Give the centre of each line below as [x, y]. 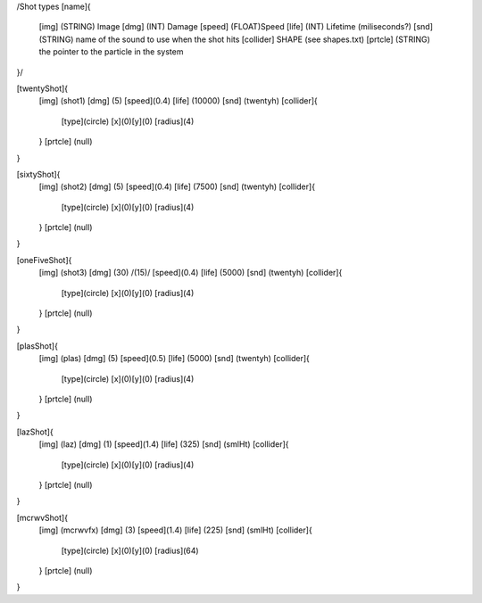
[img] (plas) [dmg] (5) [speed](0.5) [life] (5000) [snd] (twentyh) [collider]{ [174, 359]
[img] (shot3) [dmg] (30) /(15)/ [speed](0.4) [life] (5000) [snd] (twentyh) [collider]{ [191, 273]
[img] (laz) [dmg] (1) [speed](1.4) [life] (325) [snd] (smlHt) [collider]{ [164, 444]
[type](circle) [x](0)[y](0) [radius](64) [130, 550]
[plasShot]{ [37, 346]
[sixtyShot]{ [38, 174]
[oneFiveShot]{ [44, 260]
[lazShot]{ [35, 432]
